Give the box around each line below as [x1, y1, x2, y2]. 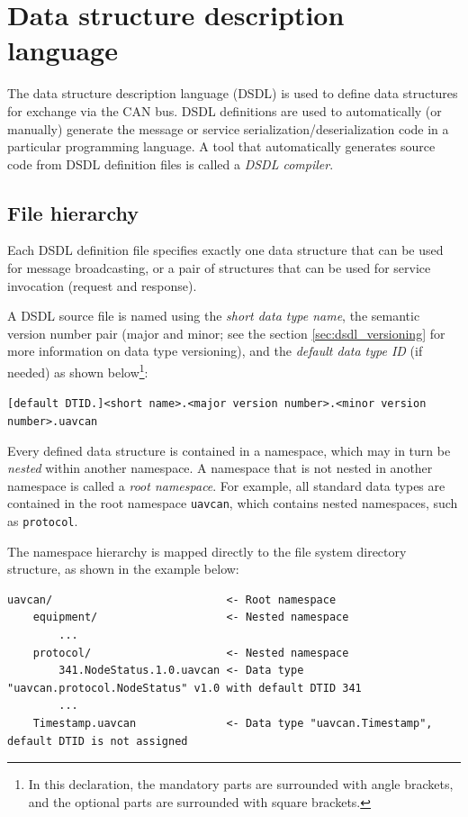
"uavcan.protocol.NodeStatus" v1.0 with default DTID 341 [7, 681, 362, 694]
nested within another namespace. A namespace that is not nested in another [7, 458, 433, 477]
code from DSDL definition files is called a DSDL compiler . [7, 154, 334, 173]
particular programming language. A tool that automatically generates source [7, 137, 436, 156]
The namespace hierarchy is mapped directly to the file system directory [7, 541, 407, 560]
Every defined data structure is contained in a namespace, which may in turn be [7, 440, 451, 459]
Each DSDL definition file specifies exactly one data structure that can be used [7, 241, 444, 259]
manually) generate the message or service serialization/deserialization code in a [7, 119, 449, 138]
